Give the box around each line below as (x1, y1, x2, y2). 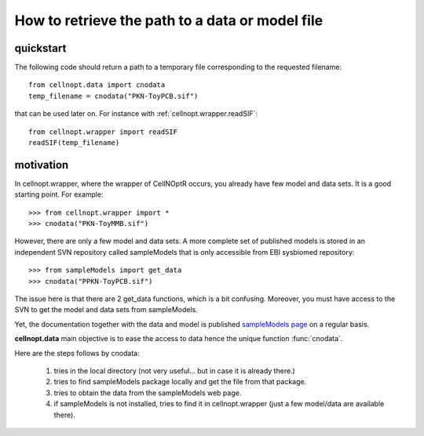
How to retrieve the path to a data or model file (14, 12, 323, 29)
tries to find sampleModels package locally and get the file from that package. (53, 377, 307, 387)
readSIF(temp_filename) (28, 138, 120, 147)
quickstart (14, 42, 67, 55)
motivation (14, 158, 69, 172)
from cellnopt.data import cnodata (28, 81, 166, 89)
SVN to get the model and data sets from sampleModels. (14, 305, 198, 314)
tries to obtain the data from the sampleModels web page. (53, 388, 242, 398)
